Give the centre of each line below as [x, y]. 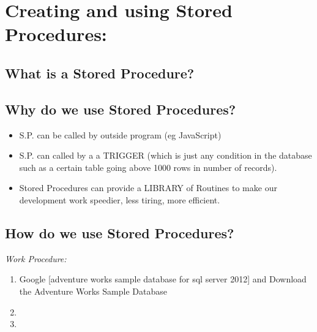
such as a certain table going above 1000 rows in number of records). [148, 167]
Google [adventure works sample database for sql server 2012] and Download [163, 279]
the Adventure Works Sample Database [93, 291]
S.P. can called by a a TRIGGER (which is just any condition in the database [166, 155]
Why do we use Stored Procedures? [121, 109]
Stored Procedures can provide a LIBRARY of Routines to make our [148, 188]
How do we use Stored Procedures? [120, 232]
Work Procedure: [36, 258]
